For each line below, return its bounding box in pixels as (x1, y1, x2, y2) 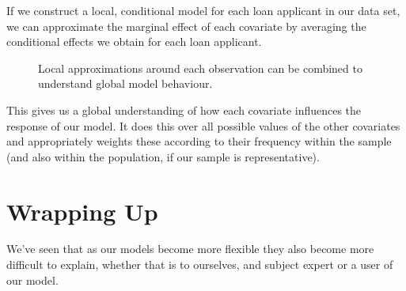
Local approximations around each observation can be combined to (38, 59, 362, 76)
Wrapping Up (6, 195, 158, 227)
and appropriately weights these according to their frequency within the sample (6, 133, 392, 149)
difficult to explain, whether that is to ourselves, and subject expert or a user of (6, 256, 393, 273)
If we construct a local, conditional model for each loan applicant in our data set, (6, 2, 400, 18)
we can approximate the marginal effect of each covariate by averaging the (6, 17, 366, 34)
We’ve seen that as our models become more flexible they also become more (6, 240, 374, 257)
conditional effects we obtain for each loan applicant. (6, 33, 262, 50)
